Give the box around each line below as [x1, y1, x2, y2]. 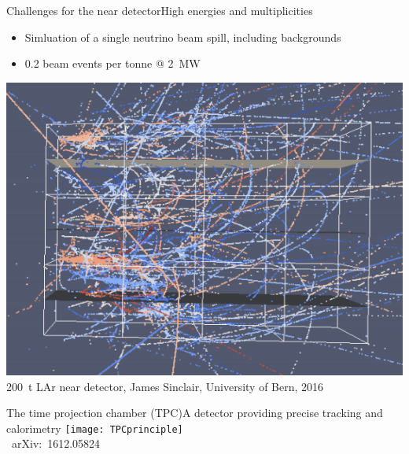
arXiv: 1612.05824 [11, 435, 101, 452]
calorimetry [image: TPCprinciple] [6, 419, 183, 436]
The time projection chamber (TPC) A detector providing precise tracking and [6, 404, 383, 421]
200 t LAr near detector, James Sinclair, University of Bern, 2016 [6, 378, 324, 394]
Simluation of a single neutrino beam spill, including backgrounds [24, 28, 341, 45]
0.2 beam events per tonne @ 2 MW [24, 55, 201, 72]
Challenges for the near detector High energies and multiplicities [6, 2, 313, 18]
